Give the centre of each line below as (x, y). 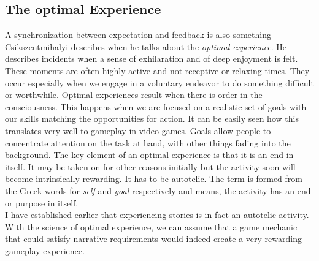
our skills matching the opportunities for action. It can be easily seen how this (152, 119)
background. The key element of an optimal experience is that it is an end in (149, 155)
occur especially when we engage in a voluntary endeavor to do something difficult (159, 82)
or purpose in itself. (42, 202)
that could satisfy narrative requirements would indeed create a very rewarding (153, 239)
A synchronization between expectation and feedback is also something (138, 35)
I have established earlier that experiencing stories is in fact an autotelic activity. (157, 215)
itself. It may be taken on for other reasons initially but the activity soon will (150, 166)
